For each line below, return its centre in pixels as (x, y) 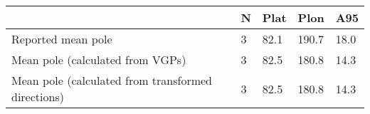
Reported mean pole (62, 39)
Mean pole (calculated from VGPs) (99, 59)
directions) (38, 97)
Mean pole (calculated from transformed (112, 80)
